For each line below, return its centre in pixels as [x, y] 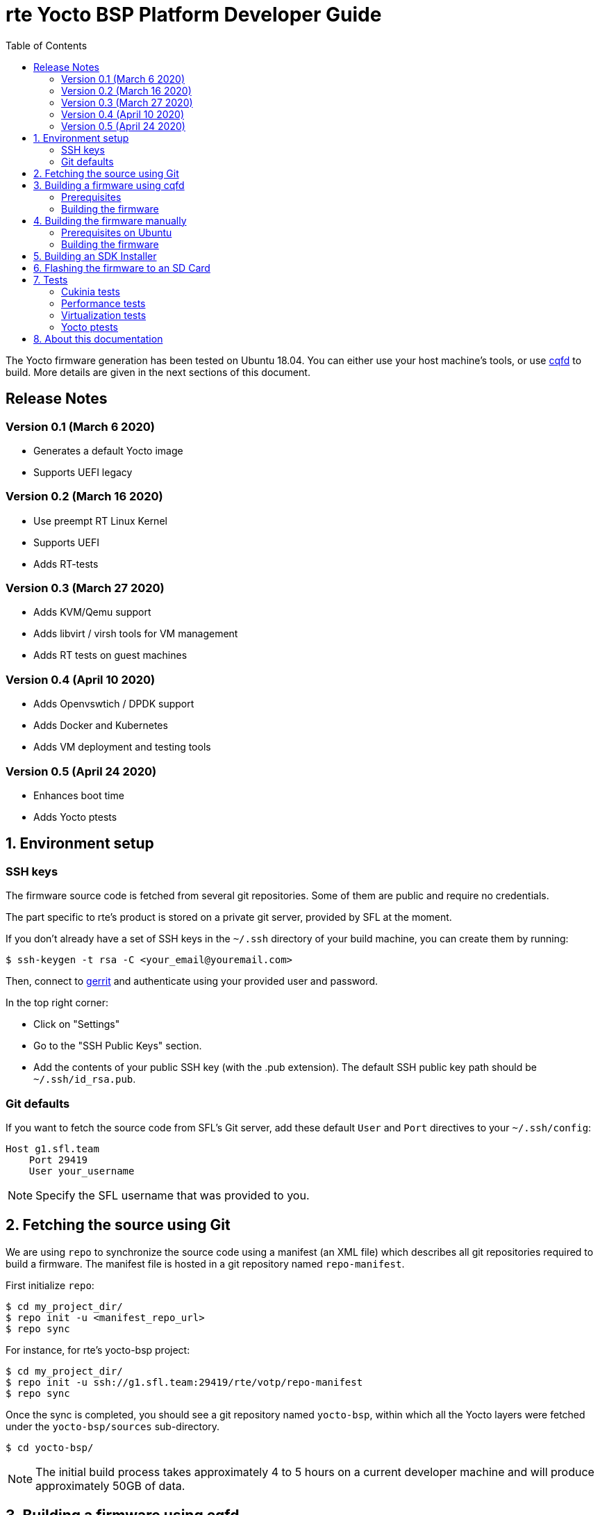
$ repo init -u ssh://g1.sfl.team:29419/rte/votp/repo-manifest [184, 1382]
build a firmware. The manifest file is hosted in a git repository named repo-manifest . [205, 1263]
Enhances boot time [79, 795]
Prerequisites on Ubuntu [117, 232]
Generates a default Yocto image [108, 450]
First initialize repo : [50, 1285]
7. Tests [51, 279]
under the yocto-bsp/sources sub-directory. [113, 1426]
